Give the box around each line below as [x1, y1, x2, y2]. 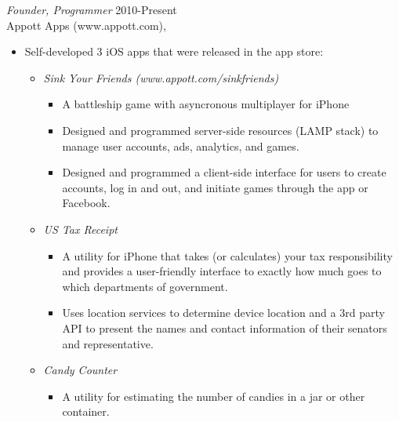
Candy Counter [43, 362, 118, 378]
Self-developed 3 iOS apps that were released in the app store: [24, 43, 324, 60]
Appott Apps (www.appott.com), [6, 16, 166, 33]
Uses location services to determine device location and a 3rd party [62, 304, 385, 321]
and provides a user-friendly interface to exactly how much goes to [62, 263, 382, 279]
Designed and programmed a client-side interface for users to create [62, 164, 386, 180]
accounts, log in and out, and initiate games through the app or [62, 179, 368, 195]
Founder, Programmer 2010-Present [6, 2, 177, 17]
